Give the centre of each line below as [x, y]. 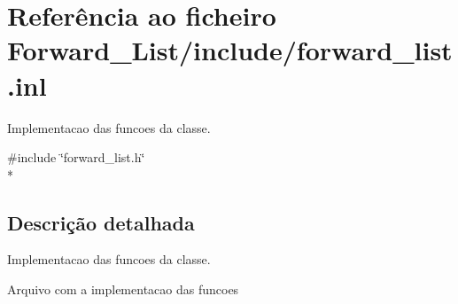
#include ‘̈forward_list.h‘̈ [76, 157]
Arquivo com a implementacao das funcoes [123, 289]
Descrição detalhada [101, 222]
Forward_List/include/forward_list [230, 50]
